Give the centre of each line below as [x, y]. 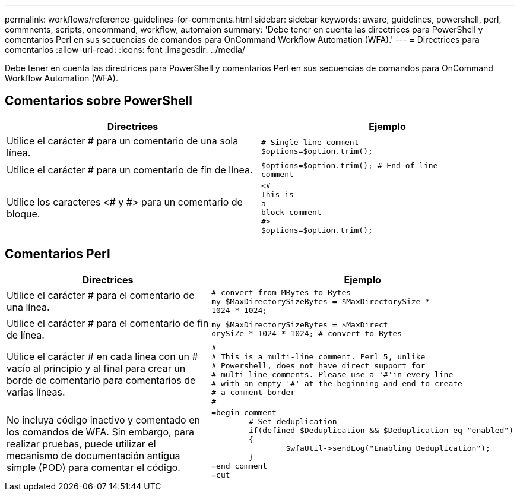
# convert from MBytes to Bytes [281, 292]
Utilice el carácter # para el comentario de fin [108, 323]
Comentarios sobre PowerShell [99, 101]
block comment [291, 212]
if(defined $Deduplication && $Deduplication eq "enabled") [381, 430]
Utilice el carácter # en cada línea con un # [102, 357]
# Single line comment [310, 142]
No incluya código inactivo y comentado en [103, 420]
